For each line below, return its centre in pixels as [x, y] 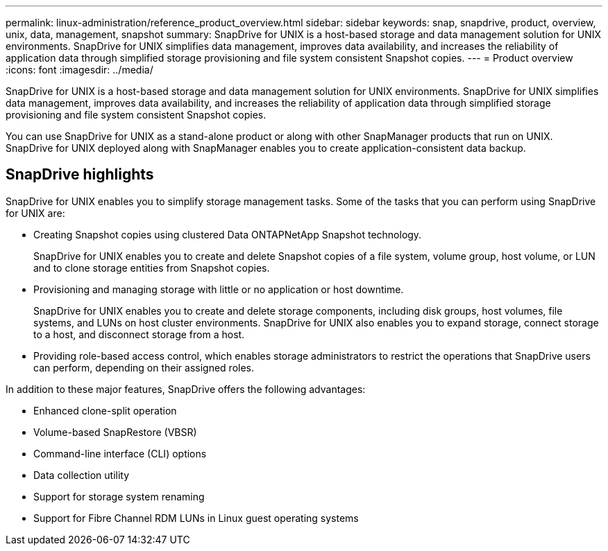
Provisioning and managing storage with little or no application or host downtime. [219, 289]
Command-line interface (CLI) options [120, 453]
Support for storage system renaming [119, 496]
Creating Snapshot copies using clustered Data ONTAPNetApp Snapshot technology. [228, 234]
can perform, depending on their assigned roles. [144, 367]
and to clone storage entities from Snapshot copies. [152, 268]
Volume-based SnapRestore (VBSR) [115, 432]
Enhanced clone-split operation [105, 410]
